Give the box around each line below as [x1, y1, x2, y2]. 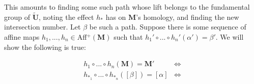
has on [105, 11, 126, 22]
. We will [215, 32, 244, 42]
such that [114, 32, 143, 42]
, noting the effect [39, 11, 94, 22]
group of [4, 11, 31, 22]
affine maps [4, 32, 40, 42]
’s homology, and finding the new [136, 11, 239, 22]
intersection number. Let [4, 21, 81, 32]
